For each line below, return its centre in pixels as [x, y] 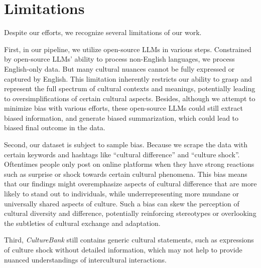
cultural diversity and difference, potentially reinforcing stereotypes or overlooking [130, 213]
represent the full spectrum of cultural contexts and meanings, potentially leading [130, 88]
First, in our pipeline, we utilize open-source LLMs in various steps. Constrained [128, 49]
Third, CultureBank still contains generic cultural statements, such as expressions [129, 240]
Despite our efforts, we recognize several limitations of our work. [103, 32]
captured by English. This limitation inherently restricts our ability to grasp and [128, 78]
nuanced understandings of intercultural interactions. [86, 259]
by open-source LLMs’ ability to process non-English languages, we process [119, 59]
